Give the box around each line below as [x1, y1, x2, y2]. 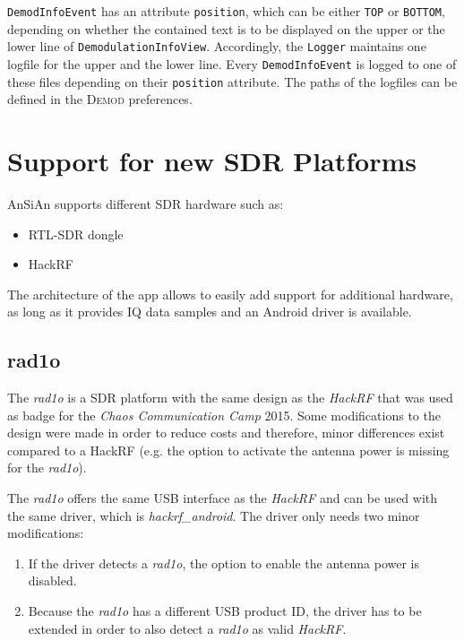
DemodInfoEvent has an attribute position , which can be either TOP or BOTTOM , [7, 2, 445, 20]
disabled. [28, 571, 77, 590]
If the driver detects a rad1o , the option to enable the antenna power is [28, 553, 419, 572]
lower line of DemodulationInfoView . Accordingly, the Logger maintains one [7, 37, 426, 56]
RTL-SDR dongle [28, 224, 124, 243]
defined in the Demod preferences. [7, 90, 193, 108]
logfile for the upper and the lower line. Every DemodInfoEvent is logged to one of [7, 54, 457, 73]
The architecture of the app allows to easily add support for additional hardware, [7, 284, 453, 303]
